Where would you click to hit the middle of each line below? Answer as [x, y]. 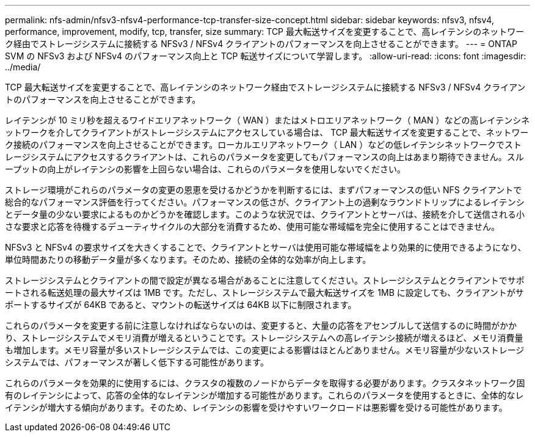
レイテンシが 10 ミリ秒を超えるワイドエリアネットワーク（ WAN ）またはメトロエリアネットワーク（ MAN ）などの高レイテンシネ [267, 120]
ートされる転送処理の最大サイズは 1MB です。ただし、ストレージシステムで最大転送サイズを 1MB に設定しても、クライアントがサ [264, 292]
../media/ [23, 67]
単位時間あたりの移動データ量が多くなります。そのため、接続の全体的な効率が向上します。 [188, 259]
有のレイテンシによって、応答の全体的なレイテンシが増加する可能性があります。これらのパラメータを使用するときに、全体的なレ [264, 395]
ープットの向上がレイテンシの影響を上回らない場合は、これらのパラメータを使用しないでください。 [206, 169]
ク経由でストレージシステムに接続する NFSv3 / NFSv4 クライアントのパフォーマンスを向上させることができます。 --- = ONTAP [261, 44]
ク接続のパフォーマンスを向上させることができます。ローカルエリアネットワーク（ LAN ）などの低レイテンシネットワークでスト [264, 145]
